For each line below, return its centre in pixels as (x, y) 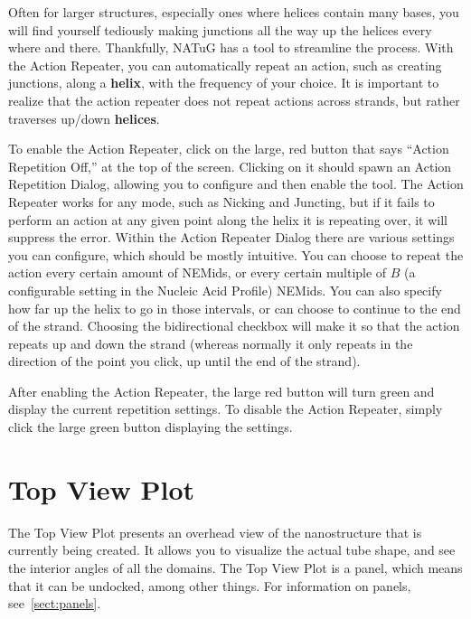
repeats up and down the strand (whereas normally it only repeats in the (211, 343)
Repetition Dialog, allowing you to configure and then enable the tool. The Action (236, 184)
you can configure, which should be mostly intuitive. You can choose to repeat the (236, 254)
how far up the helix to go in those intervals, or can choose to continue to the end (235, 308)
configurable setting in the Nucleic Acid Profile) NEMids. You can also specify (225, 290)
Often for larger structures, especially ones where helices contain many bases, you (234, 12)
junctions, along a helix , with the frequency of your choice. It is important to (224, 83)
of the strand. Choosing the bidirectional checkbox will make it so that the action (234, 326)
